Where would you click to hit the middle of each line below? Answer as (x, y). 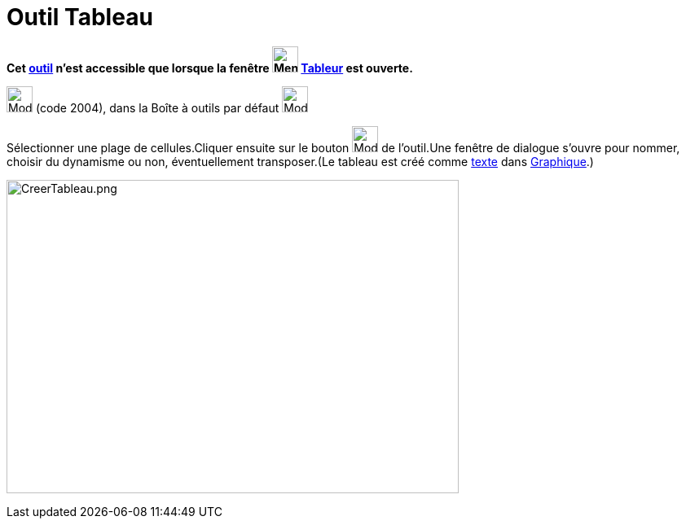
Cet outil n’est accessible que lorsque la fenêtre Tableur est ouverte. (210, 68)
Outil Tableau (80, 17)
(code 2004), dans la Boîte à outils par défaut (157, 107)
